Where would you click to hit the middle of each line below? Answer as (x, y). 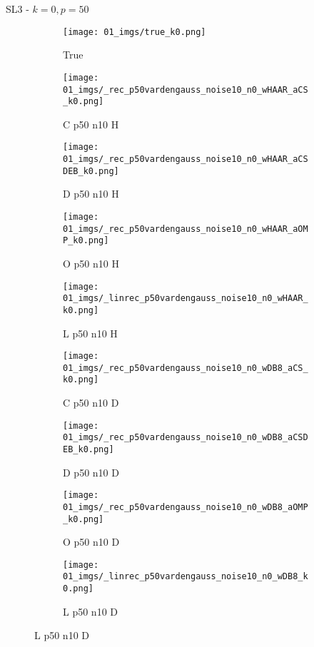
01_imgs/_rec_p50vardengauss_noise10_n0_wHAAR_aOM (186, 229)
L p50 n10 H (90, 333)
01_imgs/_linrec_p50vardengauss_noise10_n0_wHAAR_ (186, 299)
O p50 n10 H (91, 263)
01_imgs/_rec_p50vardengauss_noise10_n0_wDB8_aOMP (186, 507)
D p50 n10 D (91, 472)
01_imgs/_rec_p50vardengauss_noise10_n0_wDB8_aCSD (186, 438)
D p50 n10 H (91, 194)
